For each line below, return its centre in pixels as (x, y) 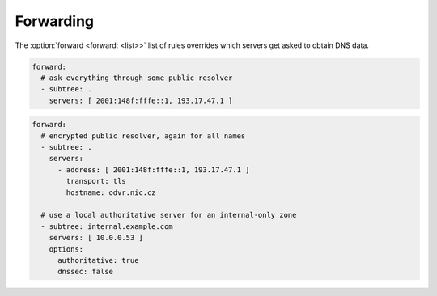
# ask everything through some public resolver (137, 78)
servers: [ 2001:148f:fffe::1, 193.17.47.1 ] (141, 100)
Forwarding (55, 21)
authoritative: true (98, 260)
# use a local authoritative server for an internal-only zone (169, 215)
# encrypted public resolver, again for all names (143, 136)
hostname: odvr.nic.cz (111, 192)
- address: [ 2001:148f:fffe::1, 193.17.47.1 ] (154, 169)
